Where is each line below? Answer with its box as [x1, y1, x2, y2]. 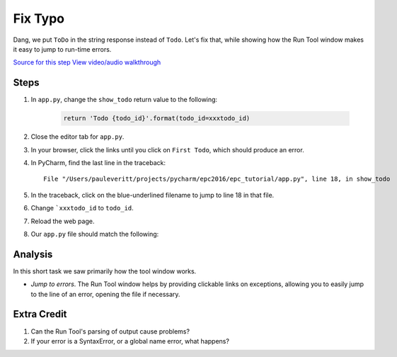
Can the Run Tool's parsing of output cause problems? [30, 327, 190, 336]
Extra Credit [13, 308, 67, 320]
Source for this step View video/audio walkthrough [13, 58, 161, 67]
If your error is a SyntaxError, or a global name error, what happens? [30, 336, 230, 345]
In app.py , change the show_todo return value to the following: [30, 96, 218, 104]
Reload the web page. [30, 217, 95, 225]
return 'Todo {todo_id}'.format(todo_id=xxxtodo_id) [63, 114, 251, 123]
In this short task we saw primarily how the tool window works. [13, 266, 197, 276]
